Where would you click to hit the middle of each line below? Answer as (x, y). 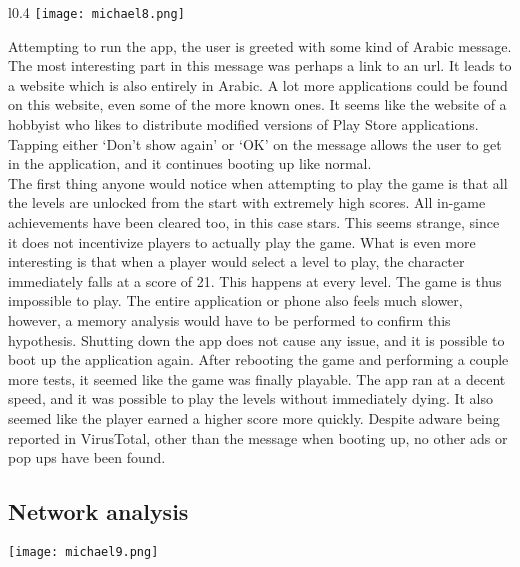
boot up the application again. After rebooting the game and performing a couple (258, 359)
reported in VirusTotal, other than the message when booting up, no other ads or (258, 437)
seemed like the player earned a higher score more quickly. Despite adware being (254, 417)
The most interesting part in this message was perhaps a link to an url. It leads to (260, 65)
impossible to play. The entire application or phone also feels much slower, (235, 300)
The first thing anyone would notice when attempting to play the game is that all (258, 182)
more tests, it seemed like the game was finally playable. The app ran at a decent (257, 378)
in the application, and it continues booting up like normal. (190, 163)
